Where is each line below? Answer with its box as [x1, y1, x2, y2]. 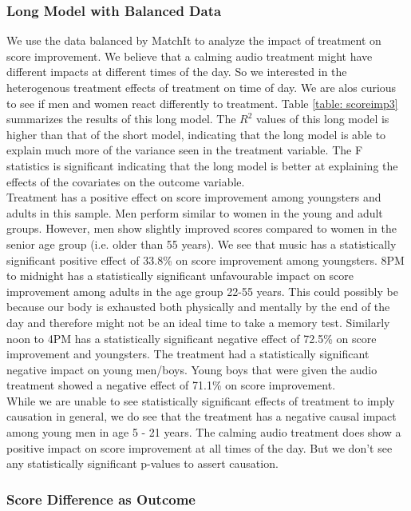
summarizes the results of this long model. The [6, 110, 236, 127]
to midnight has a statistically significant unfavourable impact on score [6, 267, 354, 284]
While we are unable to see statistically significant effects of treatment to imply [6, 392, 395, 409]
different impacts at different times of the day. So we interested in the [6, 63, 347, 80]
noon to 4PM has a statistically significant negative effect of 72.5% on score [6, 329, 377, 346]
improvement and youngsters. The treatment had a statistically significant [6, 345, 370, 362]
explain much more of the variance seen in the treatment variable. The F [6, 142, 363, 158]
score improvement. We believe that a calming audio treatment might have [6, 47, 373, 64]
